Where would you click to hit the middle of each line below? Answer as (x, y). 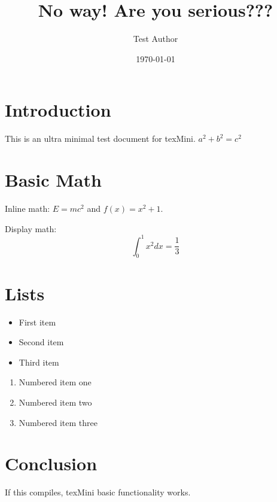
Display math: (31, 228)
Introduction (58, 110)
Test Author (156, 39)
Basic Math (53, 180)
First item (37, 322)
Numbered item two (55, 402)
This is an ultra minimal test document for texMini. (100, 139)
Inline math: (28, 208)
